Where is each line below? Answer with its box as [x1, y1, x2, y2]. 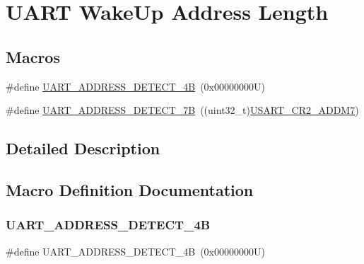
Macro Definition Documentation [6, 178, 254, 200]
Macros [6, 45, 60, 67]
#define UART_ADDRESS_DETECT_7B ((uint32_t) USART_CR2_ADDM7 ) [6, 103, 359, 117]
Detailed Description [6, 137, 160, 159]
